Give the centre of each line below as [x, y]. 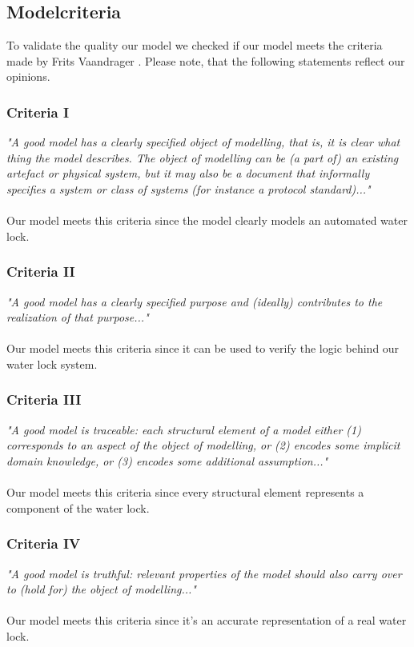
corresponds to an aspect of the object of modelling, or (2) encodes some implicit [203, 445]
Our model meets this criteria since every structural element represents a [185, 492]
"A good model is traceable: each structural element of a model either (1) [184, 429]
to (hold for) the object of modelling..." [101, 589]
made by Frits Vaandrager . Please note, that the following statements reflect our [206, 60]
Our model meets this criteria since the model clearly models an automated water [207, 220]
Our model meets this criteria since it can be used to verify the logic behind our [203, 348]
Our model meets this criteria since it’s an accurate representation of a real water [207, 620]
